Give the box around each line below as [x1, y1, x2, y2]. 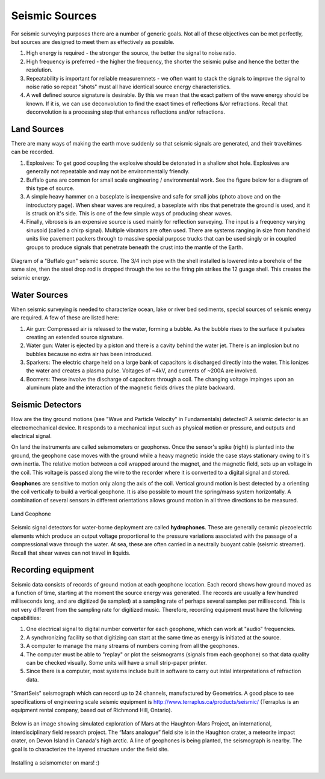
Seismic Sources [11, 9, 97, 22]
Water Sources [11, 289, 69, 300]
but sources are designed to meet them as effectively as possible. [11, 38, 175, 45]
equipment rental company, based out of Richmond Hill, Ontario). [11, 707, 173, 713]
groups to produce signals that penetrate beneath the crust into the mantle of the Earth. [26, 244, 244, 251]
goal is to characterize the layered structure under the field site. [11, 745, 169, 753]
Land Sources [11, 124, 64, 134]
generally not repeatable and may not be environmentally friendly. [26, 168, 190, 175]
